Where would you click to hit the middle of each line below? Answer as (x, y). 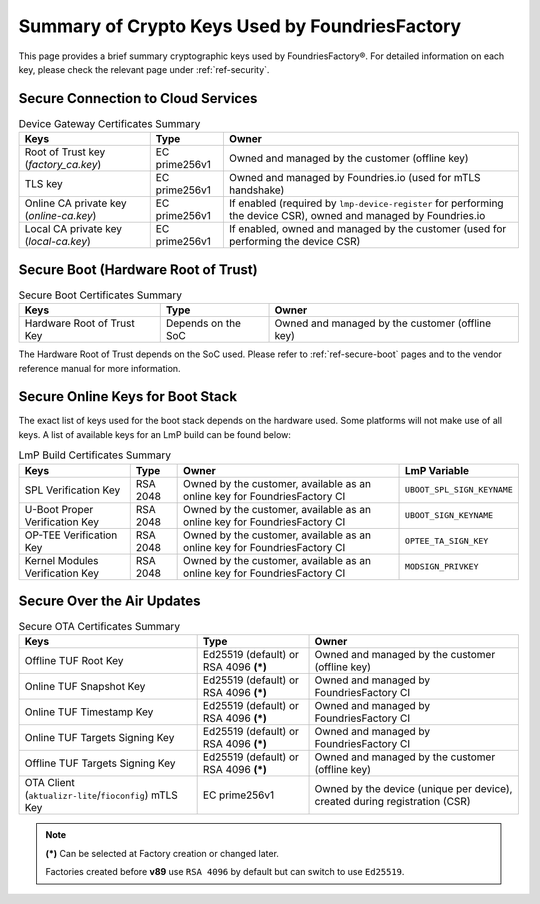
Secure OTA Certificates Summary (99, 627)
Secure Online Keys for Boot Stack (128, 396)
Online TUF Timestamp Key (89, 712)
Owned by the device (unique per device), (413, 789)
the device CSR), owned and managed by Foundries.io (357, 216)
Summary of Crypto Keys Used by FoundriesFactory (240, 26)
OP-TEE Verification (71, 535)
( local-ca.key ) (58, 242)
